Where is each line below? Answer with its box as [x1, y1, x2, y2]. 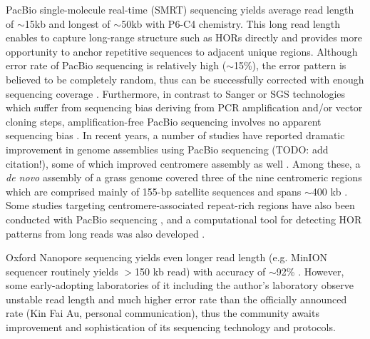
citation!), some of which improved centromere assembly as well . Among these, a [6, 156, 361, 171]
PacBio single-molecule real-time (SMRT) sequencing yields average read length [6, 2, 354, 16]
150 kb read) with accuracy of [135, 263, 266, 278]
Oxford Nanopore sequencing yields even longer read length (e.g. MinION [6, 250, 328, 265]
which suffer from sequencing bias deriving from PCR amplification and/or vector [6, 100, 363, 115]
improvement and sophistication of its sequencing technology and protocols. [6, 320, 336, 335]
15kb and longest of [24, 16, 111, 31]
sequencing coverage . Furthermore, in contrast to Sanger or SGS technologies [6, 86, 346, 101]
